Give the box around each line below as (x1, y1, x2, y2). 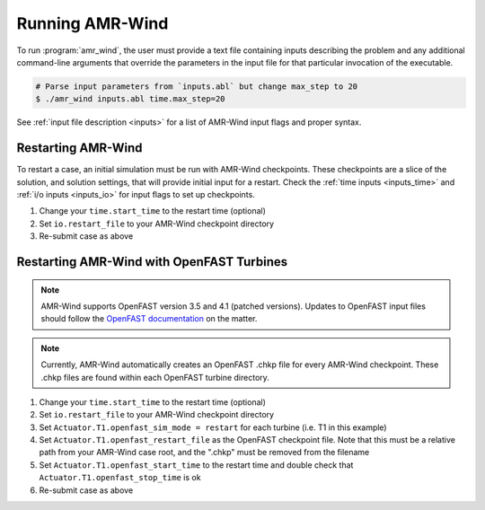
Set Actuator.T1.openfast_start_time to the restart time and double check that (39, 459, 354, 470)
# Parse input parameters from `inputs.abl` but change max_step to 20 (35, 81, 358, 92)
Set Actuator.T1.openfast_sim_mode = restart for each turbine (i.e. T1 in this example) (39, 422, 387, 433)
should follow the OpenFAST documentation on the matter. (40, 313, 258, 324)
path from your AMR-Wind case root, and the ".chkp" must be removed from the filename (39, 447, 370, 458)
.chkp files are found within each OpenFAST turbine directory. (40, 372, 269, 382)
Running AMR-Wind (16, 13, 169, 33)
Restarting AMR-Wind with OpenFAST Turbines (16, 254, 287, 269)
